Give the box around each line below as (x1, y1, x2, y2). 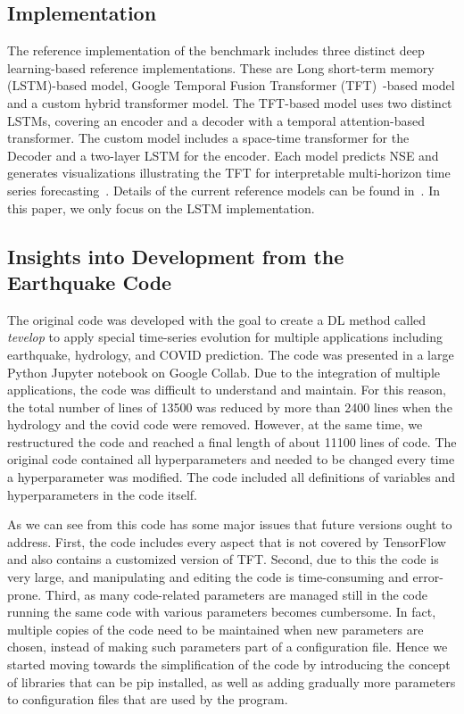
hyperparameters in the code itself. (7, 485, 197, 503)
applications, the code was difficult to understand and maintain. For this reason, (7, 380, 446, 399)
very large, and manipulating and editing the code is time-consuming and (7, 568, 409, 586)
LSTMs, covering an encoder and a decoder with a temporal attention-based (7, 111, 425, 129)
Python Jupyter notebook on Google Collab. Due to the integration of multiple (7, 362, 440, 381)
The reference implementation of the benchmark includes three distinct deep (7, 41, 425, 60)
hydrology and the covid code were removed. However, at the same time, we (7, 415, 423, 434)
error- (412, 568, 443, 586)
